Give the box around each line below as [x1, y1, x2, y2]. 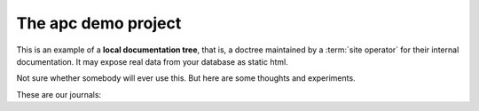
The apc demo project [16, 13, 182, 33]
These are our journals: [16, 89, 102, 99]
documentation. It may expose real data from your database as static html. [16, 56, 288, 67]
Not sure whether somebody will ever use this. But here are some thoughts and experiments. [16, 73, 356, 83]
